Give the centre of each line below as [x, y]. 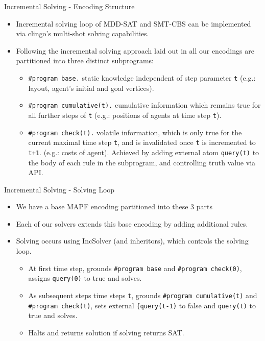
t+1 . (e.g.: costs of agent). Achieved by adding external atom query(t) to [144, 152]
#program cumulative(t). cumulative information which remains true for [144, 105]
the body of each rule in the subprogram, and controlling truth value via [142, 162]
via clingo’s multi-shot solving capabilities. [82, 33]
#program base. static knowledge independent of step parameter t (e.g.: [142, 77]
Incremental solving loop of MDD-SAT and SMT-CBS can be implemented [134, 23]
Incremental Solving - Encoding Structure [69, 6]
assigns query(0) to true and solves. [85, 278]
